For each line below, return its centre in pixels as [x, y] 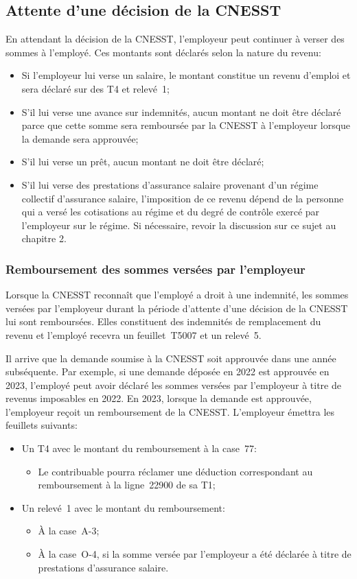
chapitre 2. [44, 238]
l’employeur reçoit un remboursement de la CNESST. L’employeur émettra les [170, 411]
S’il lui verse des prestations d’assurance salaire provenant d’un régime [170, 184]
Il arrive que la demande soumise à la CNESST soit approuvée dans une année [171, 358]
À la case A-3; [69, 531]
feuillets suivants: [42, 425]
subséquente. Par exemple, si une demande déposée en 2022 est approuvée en [168, 371]
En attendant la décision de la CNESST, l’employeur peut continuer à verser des [175, 39]
